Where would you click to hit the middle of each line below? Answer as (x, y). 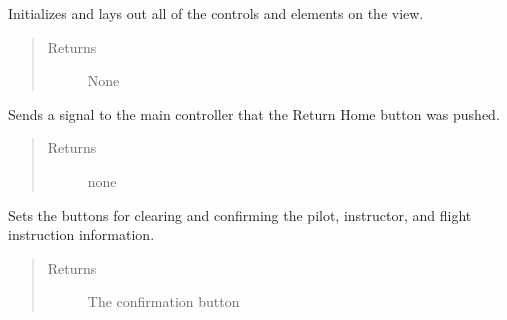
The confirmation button (163, 301)
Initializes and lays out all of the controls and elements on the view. (216, 13)
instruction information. (81, 234)
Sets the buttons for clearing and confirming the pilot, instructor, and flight (240, 214)
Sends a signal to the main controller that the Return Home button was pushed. (254, 113)
